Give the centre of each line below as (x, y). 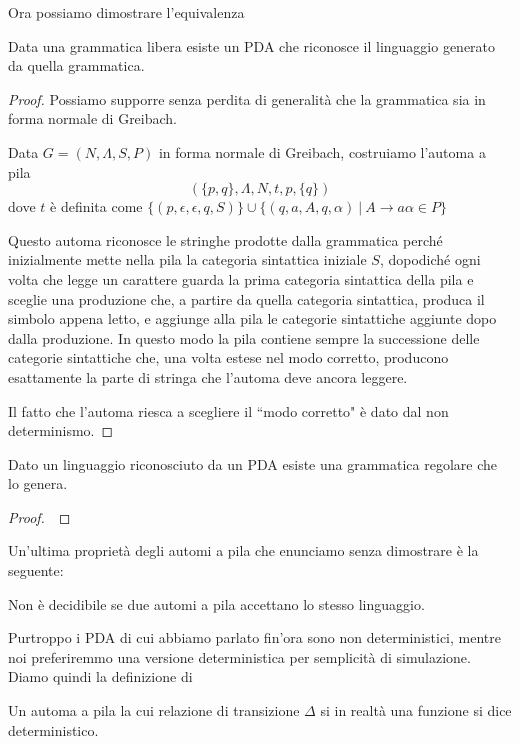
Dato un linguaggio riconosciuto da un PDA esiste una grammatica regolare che (253, 463)
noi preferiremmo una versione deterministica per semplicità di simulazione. (239, 656)
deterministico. (53, 729)
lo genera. (38, 483)
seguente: (36, 570)
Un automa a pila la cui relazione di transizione (154, 710)
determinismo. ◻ (61, 430)
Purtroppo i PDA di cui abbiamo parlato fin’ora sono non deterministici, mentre (254, 637)
